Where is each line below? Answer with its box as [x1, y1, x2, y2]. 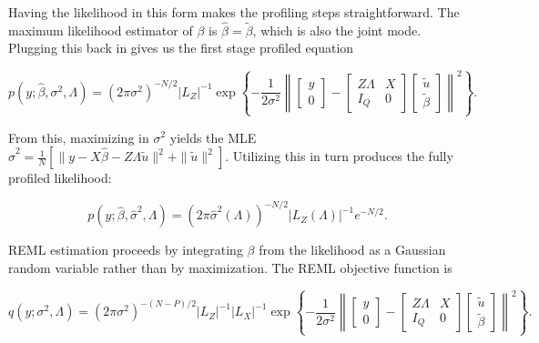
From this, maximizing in [8, 127, 149, 146]
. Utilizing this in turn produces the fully [225, 146, 453, 166]
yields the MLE [169, 127, 257, 146]
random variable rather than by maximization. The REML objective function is [8, 257, 453, 277]
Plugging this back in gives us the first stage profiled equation [8, 38, 354, 57]
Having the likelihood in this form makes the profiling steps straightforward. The [8, 3, 460, 21]
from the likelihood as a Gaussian [259, 240, 446, 259]
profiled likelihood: [8, 168, 112, 187]
